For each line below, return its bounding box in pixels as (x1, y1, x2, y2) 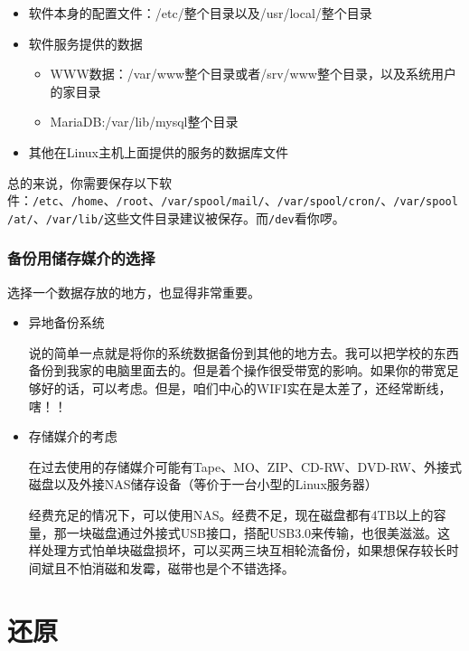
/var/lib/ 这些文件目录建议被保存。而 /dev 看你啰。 (45, 208, 345, 227)
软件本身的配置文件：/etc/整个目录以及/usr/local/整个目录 (28, 4, 372, 22)
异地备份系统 (28, 313, 105, 332)
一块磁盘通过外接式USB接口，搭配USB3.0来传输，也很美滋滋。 (66, 523, 438, 542)
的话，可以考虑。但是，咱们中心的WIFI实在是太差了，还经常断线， (53, 379, 452, 398)
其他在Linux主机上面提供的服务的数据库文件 (28, 142, 289, 161)
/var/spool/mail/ (161, 195, 265, 209)
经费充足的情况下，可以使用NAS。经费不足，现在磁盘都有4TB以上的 (28, 505, 434, 524)
